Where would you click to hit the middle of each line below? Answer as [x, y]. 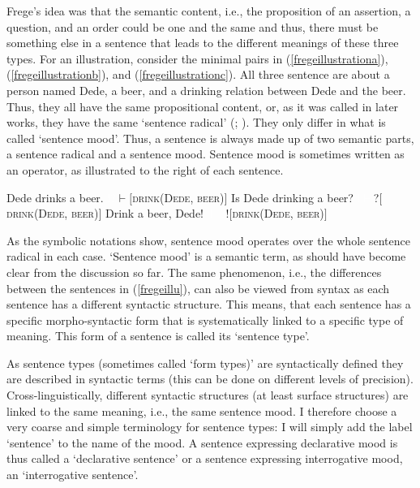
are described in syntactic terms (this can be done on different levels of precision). [210, 379]
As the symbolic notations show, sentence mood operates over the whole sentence [208, 240]
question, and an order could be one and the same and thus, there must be [193, 26]
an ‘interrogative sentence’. [73, 475]
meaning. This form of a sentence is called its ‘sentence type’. [158, 336]
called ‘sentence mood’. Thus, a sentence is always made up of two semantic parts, [210, 138]
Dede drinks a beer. [55, 197]
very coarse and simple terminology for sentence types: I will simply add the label [210, 427]
